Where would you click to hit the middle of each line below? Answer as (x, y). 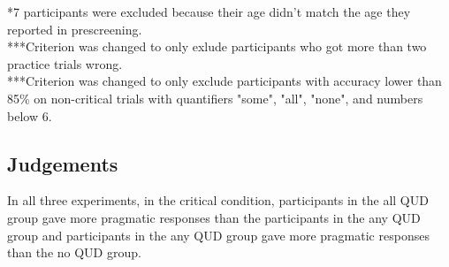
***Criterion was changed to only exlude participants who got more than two (217, 46)
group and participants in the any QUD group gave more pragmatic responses (218, 235)
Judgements (63, 163)
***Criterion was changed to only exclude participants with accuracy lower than (224, 81)
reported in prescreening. (75, 29)
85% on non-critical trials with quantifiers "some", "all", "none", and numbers (215, 98)
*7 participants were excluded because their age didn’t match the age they (209, 11)
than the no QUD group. (74, 252)
